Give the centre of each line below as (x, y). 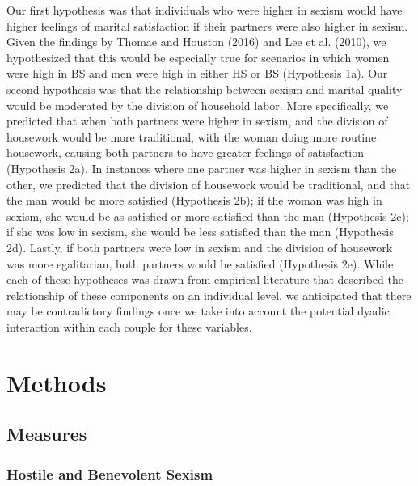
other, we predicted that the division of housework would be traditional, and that (209, 184)
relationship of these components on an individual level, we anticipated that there (209, 295)
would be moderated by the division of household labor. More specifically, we (198, 105)
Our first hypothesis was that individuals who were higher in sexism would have (205, 10)
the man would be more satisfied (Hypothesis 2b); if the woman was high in (194, 200)
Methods (57, 382)
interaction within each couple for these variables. (129, 326)
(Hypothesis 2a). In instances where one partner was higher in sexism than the (202, 168)
